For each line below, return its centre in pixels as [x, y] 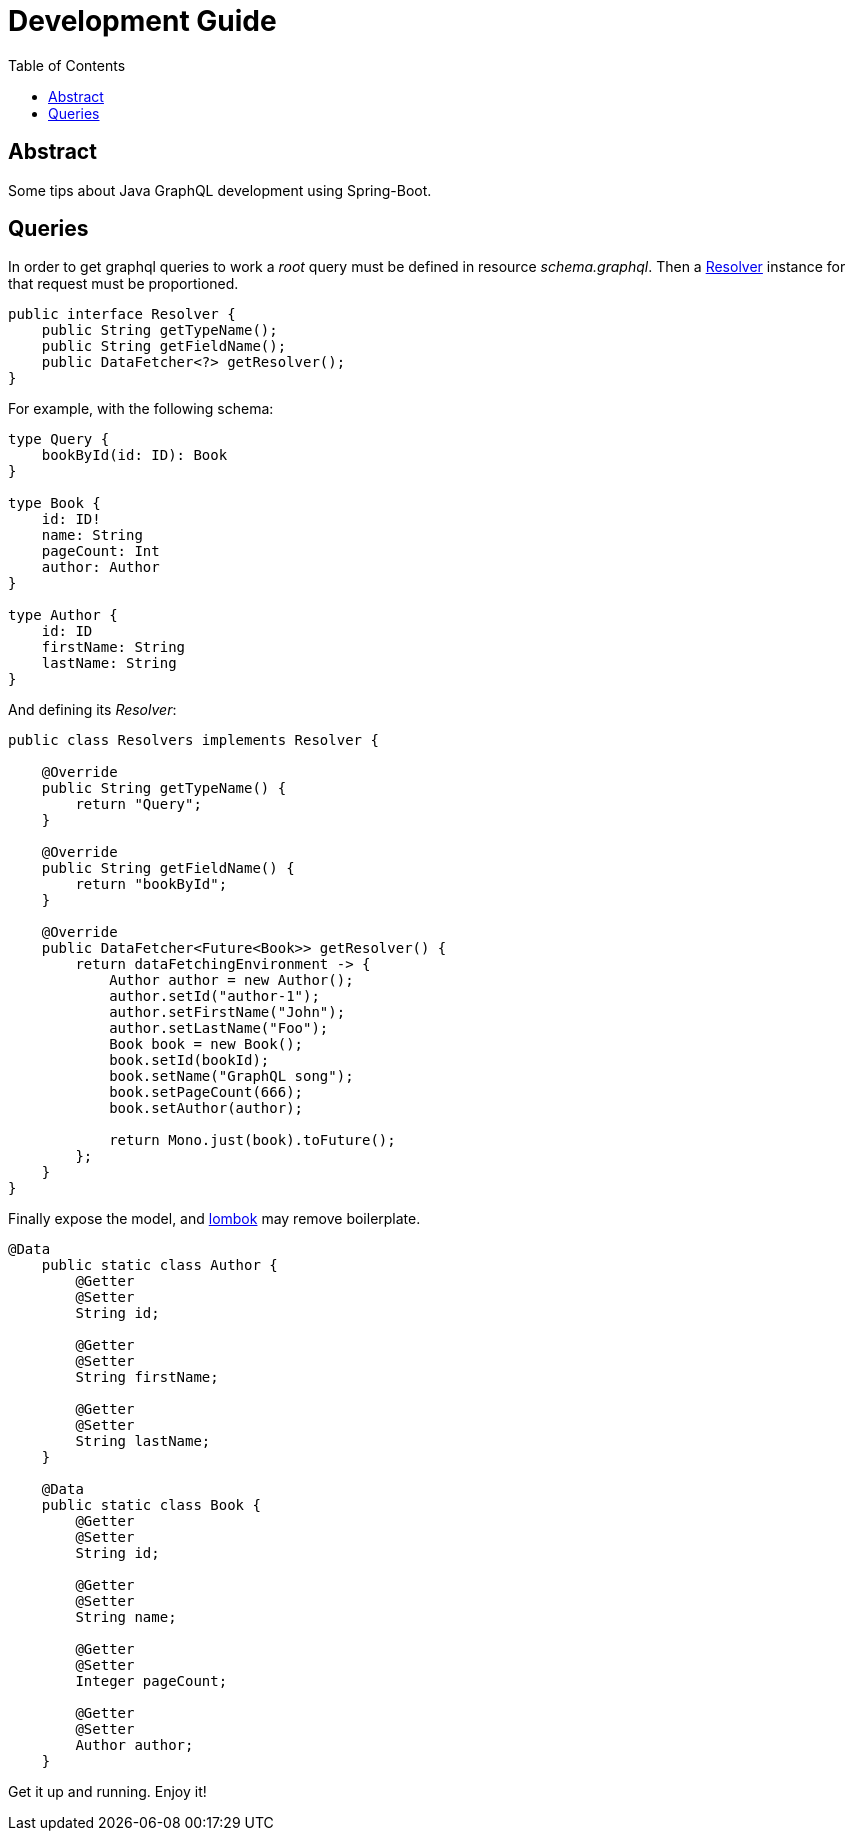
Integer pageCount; [151, 1681]
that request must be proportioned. [123, 284]
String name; [126, 1617]
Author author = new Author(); [231, 980]
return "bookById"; [151, 884]
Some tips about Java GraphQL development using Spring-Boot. [220, 190]
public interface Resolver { [122, 314]
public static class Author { [159, 1265]
